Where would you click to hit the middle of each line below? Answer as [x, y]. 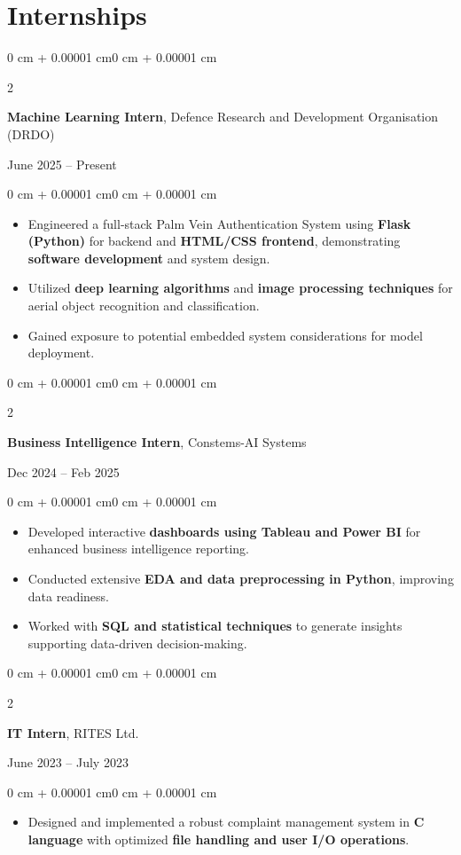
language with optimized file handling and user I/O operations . [219, 839]
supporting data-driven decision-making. [137, 643]
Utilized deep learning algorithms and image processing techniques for [240, 288]
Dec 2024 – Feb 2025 [63, 471]
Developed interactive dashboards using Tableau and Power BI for [224, 531]
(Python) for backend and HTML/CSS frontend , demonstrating [214, 241]
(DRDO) [31, 133]
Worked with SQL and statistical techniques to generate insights [215, 626]
